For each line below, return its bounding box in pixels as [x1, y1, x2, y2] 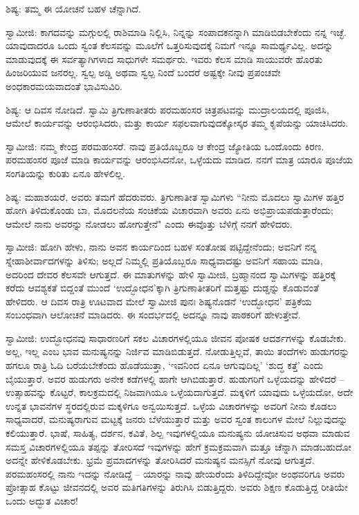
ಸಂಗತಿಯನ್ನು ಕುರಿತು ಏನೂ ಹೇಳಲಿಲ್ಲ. [6, 165, 125, 180]
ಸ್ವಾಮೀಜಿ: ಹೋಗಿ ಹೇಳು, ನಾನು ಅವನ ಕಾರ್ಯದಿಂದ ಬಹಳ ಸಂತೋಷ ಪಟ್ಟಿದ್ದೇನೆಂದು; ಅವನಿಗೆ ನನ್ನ [6, 240, 317, 254]
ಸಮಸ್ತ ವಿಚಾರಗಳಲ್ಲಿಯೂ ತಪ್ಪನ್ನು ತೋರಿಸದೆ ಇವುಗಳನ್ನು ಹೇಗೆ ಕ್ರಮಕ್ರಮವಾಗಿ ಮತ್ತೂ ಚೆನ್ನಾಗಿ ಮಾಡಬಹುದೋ [6, 439, 351, 453]
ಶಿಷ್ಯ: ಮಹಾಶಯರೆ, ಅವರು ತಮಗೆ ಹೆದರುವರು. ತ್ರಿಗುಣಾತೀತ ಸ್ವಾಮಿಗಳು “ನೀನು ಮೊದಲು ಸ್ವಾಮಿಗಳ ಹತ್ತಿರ [6, 189, 344, 204]
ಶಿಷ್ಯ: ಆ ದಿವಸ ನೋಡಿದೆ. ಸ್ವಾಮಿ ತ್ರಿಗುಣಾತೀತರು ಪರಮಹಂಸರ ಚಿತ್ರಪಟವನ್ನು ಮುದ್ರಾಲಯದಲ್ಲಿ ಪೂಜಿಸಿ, [6, 102, 329, 116]
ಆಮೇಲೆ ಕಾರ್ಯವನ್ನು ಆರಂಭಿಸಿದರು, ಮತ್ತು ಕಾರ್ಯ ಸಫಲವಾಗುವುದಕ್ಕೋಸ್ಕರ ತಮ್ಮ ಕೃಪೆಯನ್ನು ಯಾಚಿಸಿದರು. [6, 116, 349, 130]
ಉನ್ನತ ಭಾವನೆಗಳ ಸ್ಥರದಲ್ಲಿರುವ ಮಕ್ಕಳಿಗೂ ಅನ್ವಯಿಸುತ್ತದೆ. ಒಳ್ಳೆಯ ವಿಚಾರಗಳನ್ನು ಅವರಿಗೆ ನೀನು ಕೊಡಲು [6, 398, 337, 413]
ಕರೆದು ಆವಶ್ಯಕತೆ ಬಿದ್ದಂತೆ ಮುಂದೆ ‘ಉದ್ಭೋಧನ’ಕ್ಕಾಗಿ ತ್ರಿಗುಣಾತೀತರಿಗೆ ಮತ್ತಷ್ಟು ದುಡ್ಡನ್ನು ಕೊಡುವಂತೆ [6, 280, 319, 295]
